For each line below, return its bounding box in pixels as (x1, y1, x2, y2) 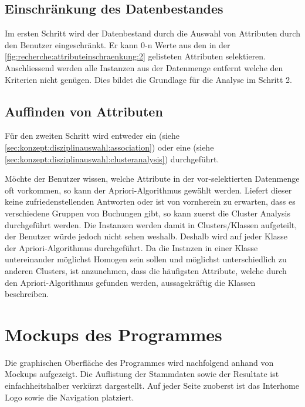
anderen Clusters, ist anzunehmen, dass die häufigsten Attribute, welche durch (5, 264, 287, 276)
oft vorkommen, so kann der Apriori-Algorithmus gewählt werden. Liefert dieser (5, 184, 292, 196)
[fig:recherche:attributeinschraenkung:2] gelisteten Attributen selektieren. (5, 50, 266, 62)
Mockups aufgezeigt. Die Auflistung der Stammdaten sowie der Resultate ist (5, 368, 279, 380)
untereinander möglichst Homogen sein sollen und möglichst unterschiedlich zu (5, 253, 287, 265)
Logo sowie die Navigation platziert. (5, 391, 134, 403)
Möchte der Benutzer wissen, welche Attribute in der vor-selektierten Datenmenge (5, 172, 300, 185)
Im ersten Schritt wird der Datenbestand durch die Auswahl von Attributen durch (5, 27, 300, 39)
